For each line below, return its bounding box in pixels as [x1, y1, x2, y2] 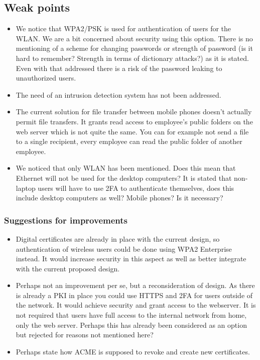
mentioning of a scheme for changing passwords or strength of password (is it [16, 43, 253, 53]
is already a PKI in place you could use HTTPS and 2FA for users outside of [16, 290, 253, 300]
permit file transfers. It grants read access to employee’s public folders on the [16, 116, 253, 126]
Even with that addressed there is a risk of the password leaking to [16, 62, 222, 73]
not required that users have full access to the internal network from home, [16, 310, 247, 320]
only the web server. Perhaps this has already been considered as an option [16, 319, 247, 330]
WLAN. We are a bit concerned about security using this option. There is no [16, 33, 253, 43]
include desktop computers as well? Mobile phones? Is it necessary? [16, 192, 223, 203]
